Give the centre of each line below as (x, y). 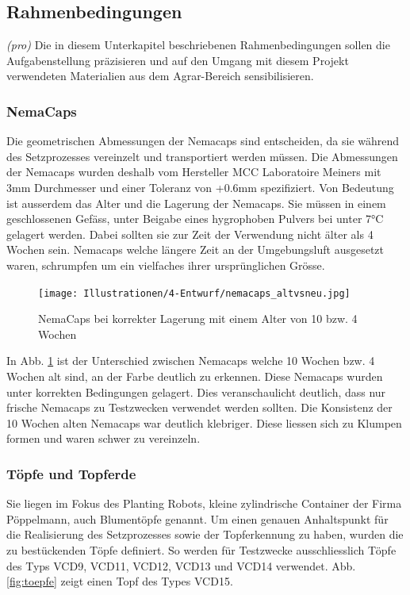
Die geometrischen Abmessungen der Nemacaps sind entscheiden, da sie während (203, 141)
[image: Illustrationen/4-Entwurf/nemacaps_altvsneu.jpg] (194, 293)
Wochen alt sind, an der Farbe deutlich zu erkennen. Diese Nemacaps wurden (195, 376)
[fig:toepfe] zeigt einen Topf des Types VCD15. (120, 581)
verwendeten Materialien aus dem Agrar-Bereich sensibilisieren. (160, 76)
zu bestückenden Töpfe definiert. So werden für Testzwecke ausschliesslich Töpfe (201, 549)
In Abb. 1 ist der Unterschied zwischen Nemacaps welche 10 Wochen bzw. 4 (191, 361)
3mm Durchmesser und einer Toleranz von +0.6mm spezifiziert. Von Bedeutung (200, 187)
